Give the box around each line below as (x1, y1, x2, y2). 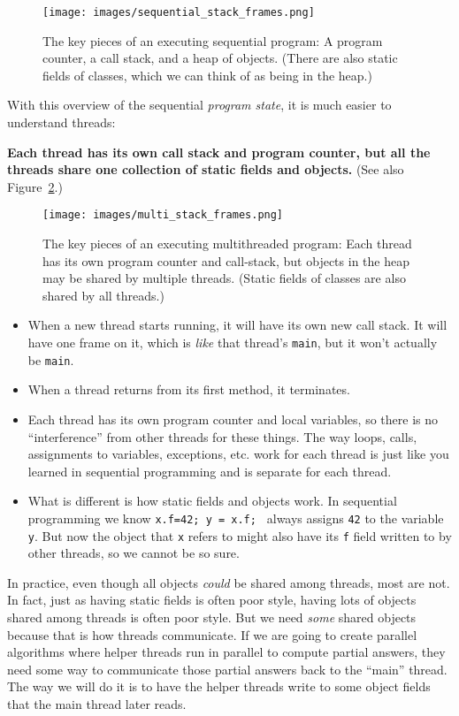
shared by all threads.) (42, 286, 164, 304)
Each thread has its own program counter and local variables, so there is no (27, 409, 438, 428)
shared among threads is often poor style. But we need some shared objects (7, 608, 417, 626)
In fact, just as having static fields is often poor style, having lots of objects (7, 590, 417, 609)
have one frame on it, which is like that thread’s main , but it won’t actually (27, 333, 438, 352)
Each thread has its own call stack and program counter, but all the (7, 142, 431, 161)
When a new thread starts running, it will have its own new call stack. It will (27, 316, 448, 334)
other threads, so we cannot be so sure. (27, 544, 240, 562)
